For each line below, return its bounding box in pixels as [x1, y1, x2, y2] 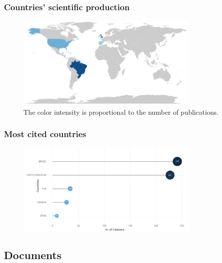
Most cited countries [4, 127, 86, 140]
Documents [4, 247, 62, 262]
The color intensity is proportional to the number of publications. [23, 107, 219, 117]
